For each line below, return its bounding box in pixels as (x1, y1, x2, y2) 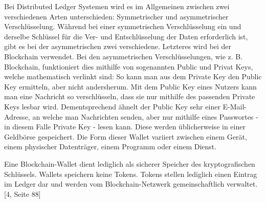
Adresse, (4, 111, 30, 122)
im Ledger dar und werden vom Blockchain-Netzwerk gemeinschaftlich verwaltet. (4, 178, 258, 189)
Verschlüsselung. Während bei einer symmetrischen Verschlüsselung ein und (4, 21, 241, 32)
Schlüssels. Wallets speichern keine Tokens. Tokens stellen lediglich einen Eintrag (4, 168, 257, 179)
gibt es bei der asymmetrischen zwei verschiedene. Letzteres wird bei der (4, 41, 232, 52)
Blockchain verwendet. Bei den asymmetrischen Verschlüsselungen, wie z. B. (4, 51, 243, 61)
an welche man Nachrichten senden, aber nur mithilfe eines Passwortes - (32, 111, 258, 122)
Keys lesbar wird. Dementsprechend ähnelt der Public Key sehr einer (4, 101, 220, 111)
